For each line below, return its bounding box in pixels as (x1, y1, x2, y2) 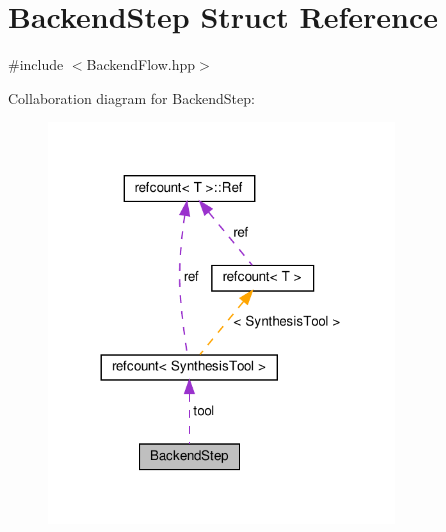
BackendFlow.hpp (86, 54, 196, 75)
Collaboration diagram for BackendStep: (8, 87, 255, 108)
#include (8, 54, 64, 75)
